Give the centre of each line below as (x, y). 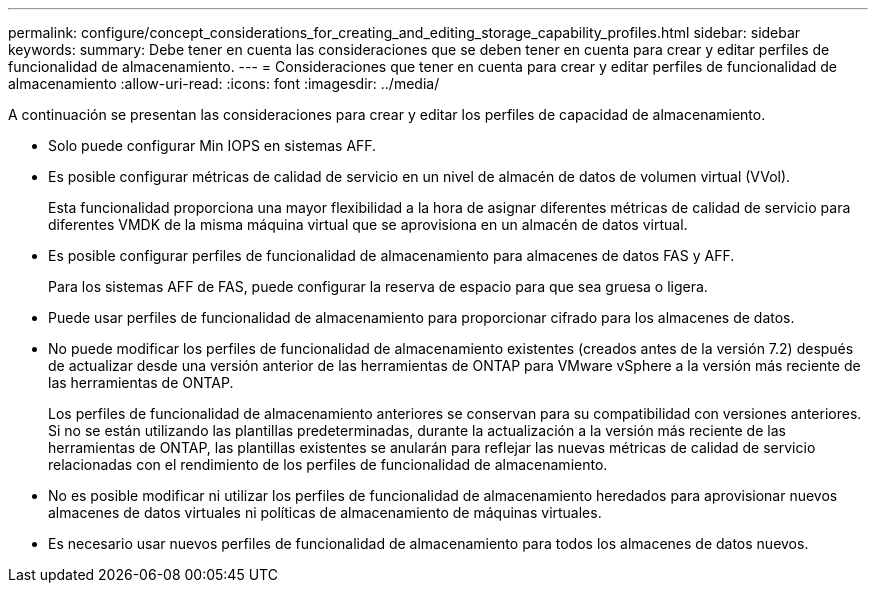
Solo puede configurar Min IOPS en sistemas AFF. (212, 145)
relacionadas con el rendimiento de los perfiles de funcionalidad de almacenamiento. (328, 464)
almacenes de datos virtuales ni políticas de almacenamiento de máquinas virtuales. (325, 512)
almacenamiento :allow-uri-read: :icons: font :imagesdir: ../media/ (224, 83)
